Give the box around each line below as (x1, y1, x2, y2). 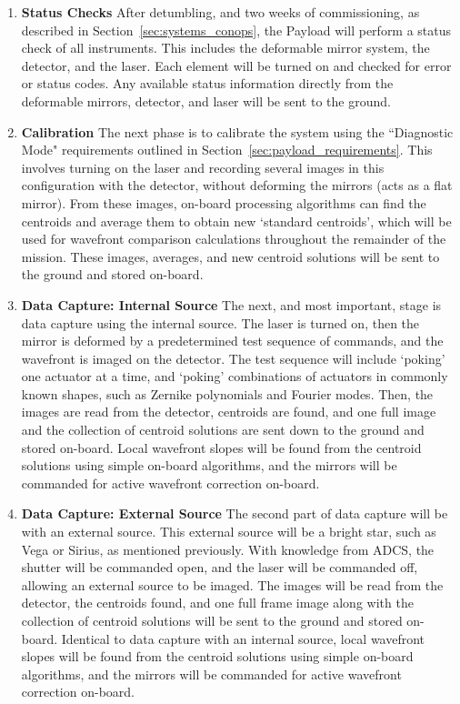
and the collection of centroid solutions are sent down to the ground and (21, 420, 425, 439)
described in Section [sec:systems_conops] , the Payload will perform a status (21, 20, 452, 39)
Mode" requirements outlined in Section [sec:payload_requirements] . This (21, 140, 433, 159)
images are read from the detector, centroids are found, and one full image (21, 402, 436, 421)
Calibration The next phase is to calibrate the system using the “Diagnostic (21, 122, 454, 141)
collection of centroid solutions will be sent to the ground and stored (21, 611, 403, 629)
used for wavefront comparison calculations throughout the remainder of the (21, 229, 446, 248)
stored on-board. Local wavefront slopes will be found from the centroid (21, 437, 422, 457)
